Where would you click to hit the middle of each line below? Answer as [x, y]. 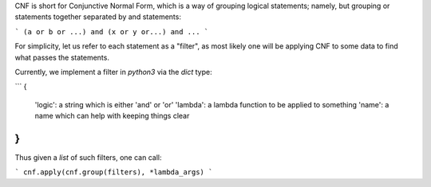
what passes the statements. [62, 57]
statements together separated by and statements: [98, 17]
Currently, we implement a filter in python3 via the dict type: [113, 72]
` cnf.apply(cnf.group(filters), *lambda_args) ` [114, 172]
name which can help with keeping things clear [112, 116]
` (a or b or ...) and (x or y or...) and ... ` [112, 31]
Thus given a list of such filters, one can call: [88, 158]
